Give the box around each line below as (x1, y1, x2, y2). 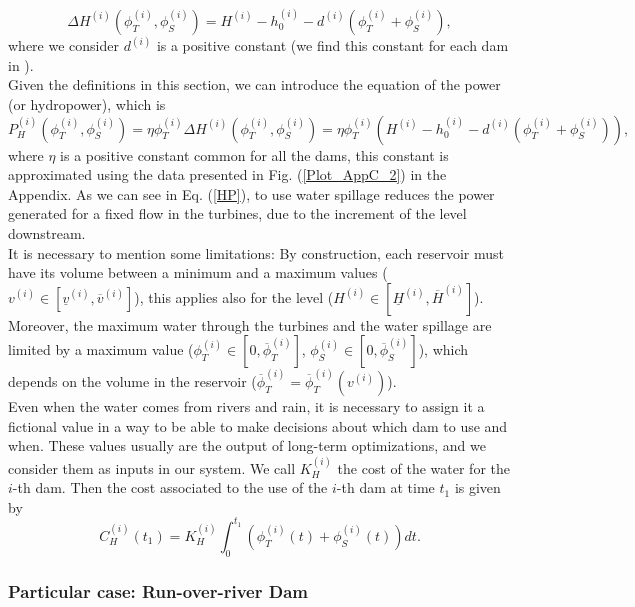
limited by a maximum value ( (8, 339, 194, 360)
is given (454, 477, 501, 498)
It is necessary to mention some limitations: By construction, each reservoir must (8, 242, 504, 263)
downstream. (8, 223, 86, 243)
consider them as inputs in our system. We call (8, 457, 296, 478)
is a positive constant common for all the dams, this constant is (60, 144, 449, 165)
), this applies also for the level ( (134, 286, 334, 307)
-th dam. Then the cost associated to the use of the (12, 477, 328, 498)
